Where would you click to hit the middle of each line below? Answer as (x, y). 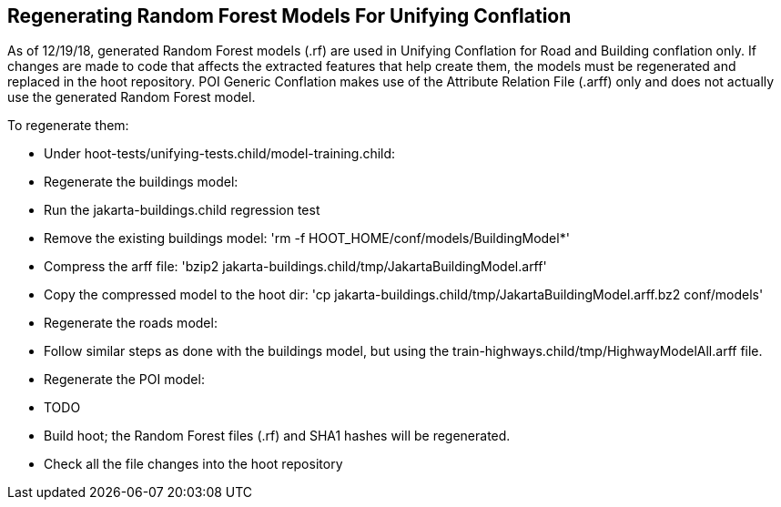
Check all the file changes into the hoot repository (193, 464)
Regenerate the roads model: (131, 323)
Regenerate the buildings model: (141, 182)
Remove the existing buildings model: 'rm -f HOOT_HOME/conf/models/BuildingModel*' (307, 238)
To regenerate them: (68, 126)
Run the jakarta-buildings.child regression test (182, 210)
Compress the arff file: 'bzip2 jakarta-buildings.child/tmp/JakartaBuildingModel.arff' (295, 267)
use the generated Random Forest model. (132, 97)
